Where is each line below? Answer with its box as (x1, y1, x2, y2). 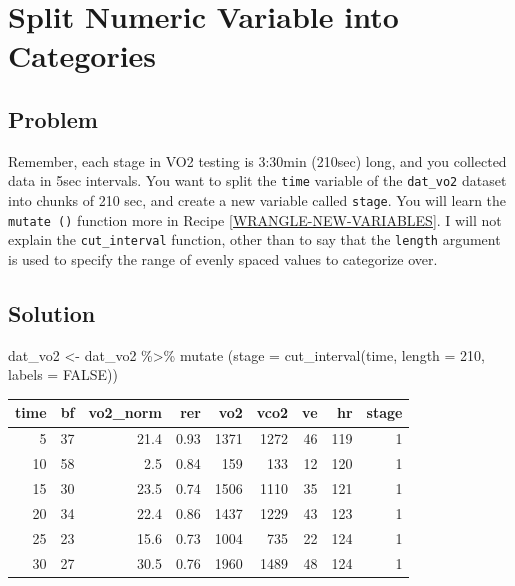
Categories (8, 35, 157, 76)
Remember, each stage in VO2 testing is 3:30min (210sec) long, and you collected (8, 150, 507, 171)
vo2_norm (88, 402, 162, 423)
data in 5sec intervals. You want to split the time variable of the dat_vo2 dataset (8, 170, 507, 191)
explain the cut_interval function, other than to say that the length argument (8, 229, 501, 250)
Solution (8, 297, 96, 328)
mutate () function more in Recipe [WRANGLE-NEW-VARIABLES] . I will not (8, 209, 502, 230)
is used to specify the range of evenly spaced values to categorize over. (8, 248, 438, 269)
